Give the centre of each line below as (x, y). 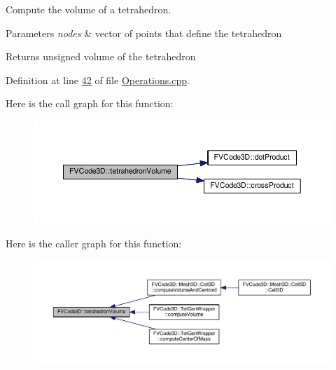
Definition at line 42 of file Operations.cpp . (98, 80)
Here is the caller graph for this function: (94, 243)
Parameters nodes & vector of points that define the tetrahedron (144, 33)
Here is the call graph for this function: (90, 103)
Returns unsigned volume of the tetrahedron (101, 56)
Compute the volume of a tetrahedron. (89, 9)
